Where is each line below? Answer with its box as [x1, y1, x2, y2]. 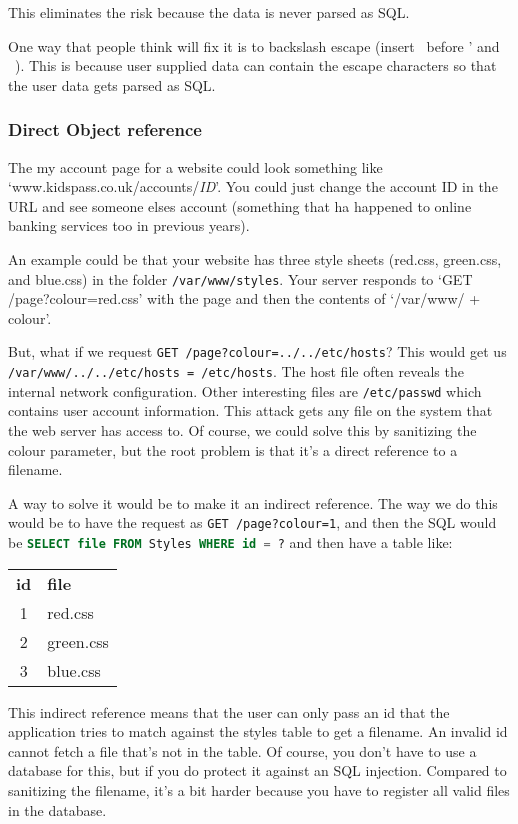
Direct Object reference [8, 117, 202, 142]
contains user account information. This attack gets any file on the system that [8, 400, 493, 421]
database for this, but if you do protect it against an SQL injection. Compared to [8, 760, 507, 781]
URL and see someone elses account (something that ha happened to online [8, 195, 472, 216]
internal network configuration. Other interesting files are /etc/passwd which [8, 380, 482, 401]
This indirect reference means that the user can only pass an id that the [8, 701, 450, 722]
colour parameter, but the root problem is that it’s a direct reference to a [8, 439, 458, 460]
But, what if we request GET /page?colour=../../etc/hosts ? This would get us [8, 341, 507, 362]
